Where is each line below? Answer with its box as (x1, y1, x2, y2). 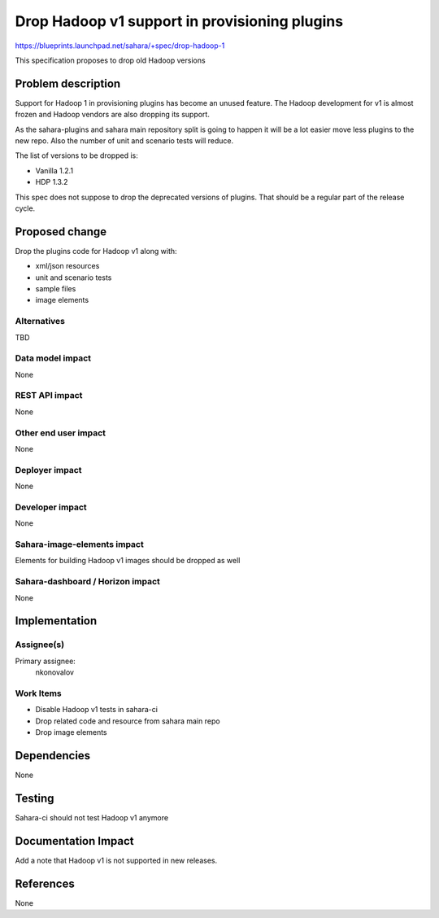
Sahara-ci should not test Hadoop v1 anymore (15, 812, 169, 822)
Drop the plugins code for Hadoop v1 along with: (15, 246, 178, 256)
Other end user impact (15, 427, 106, 439)
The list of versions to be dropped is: (15, 151, 138, 160)
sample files (35, 284, 76, 294)
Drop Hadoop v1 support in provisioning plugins (15, 12, 344, 30)
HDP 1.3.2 (35, 177, 68, 187)
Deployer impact (15, 464, 82, 475)
